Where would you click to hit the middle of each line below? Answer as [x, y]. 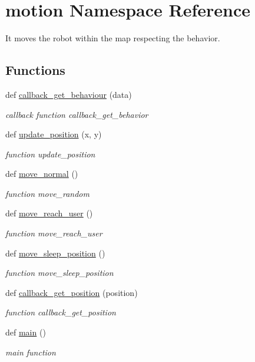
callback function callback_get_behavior [77, 114]
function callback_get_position [61, 312]
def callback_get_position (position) [72, 292]
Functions [35, 70]
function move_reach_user [54, 233]
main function [31, 352]
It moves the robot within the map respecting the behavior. [113, 38]
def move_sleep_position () [55, 253]
